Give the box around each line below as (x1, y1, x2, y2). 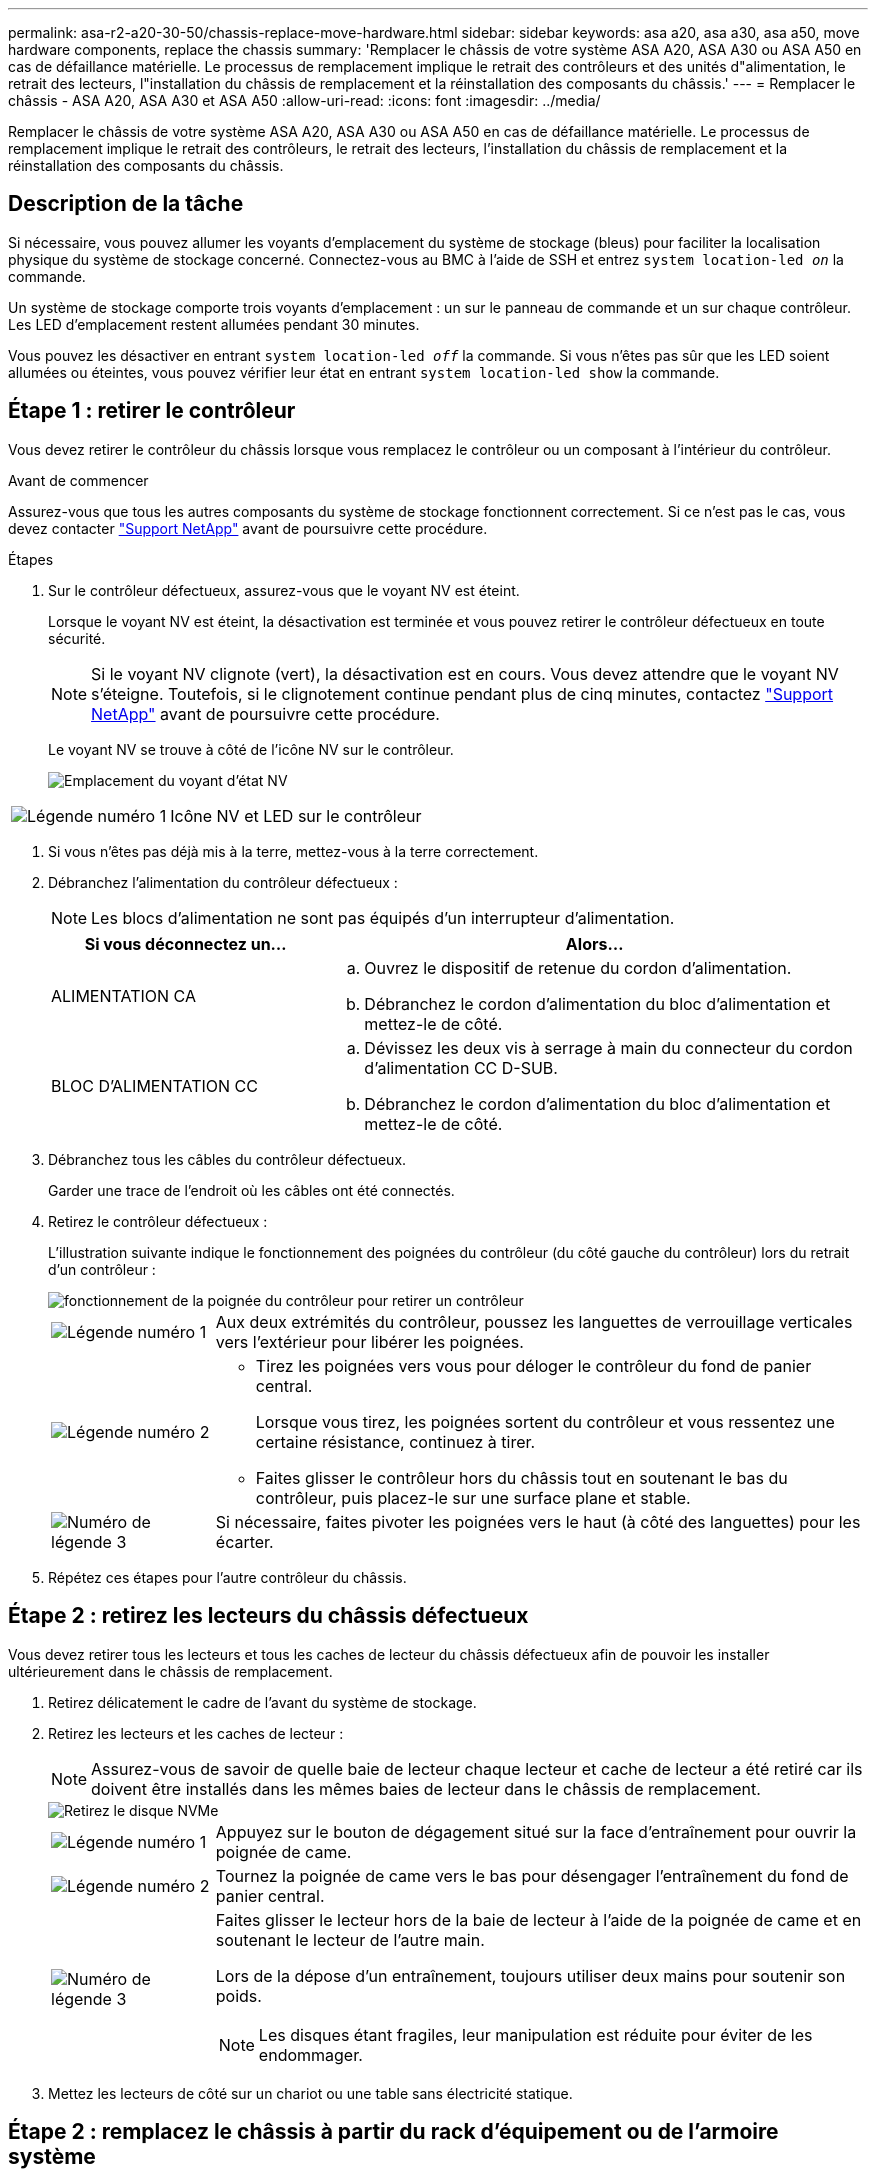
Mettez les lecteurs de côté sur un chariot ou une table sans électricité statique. (48, 2084, 573, 2102)
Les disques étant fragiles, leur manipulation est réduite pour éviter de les (258, 2024, 813, 2045)
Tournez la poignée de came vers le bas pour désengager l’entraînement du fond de (215, 1865, 849, 1886)
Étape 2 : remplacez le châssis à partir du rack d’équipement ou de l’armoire (8, 2118, 779, 2144)
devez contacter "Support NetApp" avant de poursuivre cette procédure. (8, 519, 488, 537)
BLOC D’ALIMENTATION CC (51, 1075, 258, 1096)
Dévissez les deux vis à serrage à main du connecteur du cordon (364, 1037, 853, 1058)
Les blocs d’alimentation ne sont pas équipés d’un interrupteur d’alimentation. (91, 907, 675, 928)
